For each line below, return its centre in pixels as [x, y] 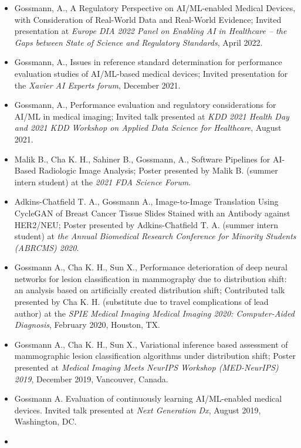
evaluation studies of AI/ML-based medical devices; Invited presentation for [151, 73]
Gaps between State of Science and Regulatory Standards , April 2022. [138, 42]
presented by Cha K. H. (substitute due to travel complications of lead [141, 302]
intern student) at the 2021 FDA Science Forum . [103, 181]
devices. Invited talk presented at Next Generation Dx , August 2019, [138, 410]
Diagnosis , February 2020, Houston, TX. [87, 325]
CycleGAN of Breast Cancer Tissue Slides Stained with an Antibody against [152, 213]
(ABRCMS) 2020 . [47, 247]
